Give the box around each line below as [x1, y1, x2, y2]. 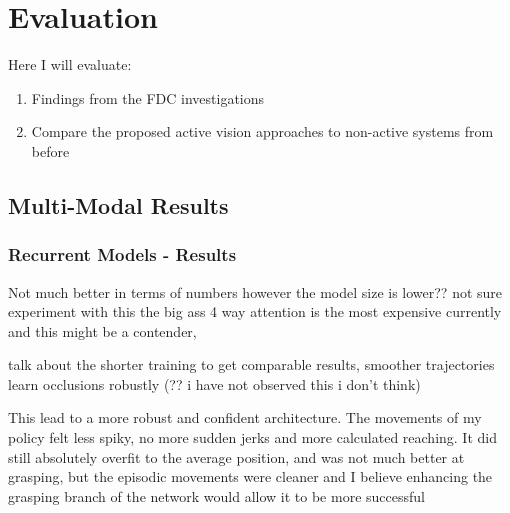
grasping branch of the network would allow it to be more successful [8, 485, 425, 506]
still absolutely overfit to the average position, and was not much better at [8, 446, 465, 467]
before [31, 140, 70, 161]
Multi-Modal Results [8, 189, 229, 220]
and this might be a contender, [8, 320, 197, 341]
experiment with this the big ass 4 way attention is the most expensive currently [8, 301, 502, 322]
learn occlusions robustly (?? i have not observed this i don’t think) [8, 373, 421, 394]
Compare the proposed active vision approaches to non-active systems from [31, 121, 494, 142]
